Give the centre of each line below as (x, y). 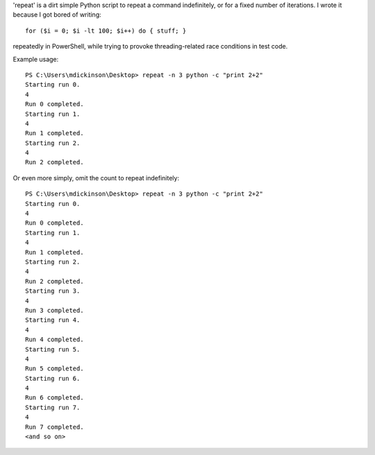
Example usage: (36, 59)
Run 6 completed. (55, 398)
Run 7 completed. (55, 427)
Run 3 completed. (55, 310)
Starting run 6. (53, 378)
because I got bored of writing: (57, 15)
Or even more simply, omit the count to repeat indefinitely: (96, 178)
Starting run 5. (53, 349)
